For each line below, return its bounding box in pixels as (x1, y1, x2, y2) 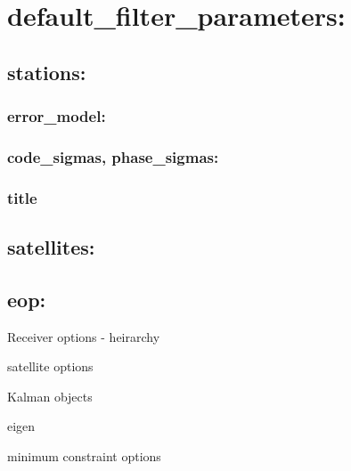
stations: (7, 58, 86, 85)
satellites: (7, 233, 95, 261)
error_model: (7, 105, 106, 127)
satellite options (7, 357, 94, 376)
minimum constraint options (7, 447, 161, 466)
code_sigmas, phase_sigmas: (7, 145, 219, 167)
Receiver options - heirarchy (7, 327, 160, 345)
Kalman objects (7, 386, 93, 405)
